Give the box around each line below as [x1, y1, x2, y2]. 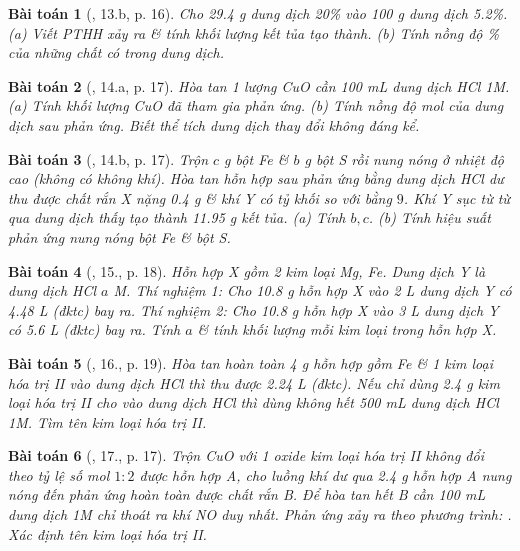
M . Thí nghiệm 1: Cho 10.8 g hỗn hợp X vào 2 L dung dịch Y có [113, 280, 512, 301]
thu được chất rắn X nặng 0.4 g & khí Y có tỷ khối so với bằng [8, 187, 392, 208]
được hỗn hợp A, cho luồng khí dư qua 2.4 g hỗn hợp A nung [139, 464, 512, 485]
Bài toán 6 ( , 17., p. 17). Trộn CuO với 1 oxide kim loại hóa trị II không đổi [8, 445, 484, 466]
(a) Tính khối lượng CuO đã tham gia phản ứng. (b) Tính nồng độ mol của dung [8, 95, 504, 116]
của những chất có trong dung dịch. [8, 42, 224, 63]
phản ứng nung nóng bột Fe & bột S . [8, 226, 231, 247]
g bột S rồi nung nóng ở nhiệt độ [304, 148, 504, 169]
